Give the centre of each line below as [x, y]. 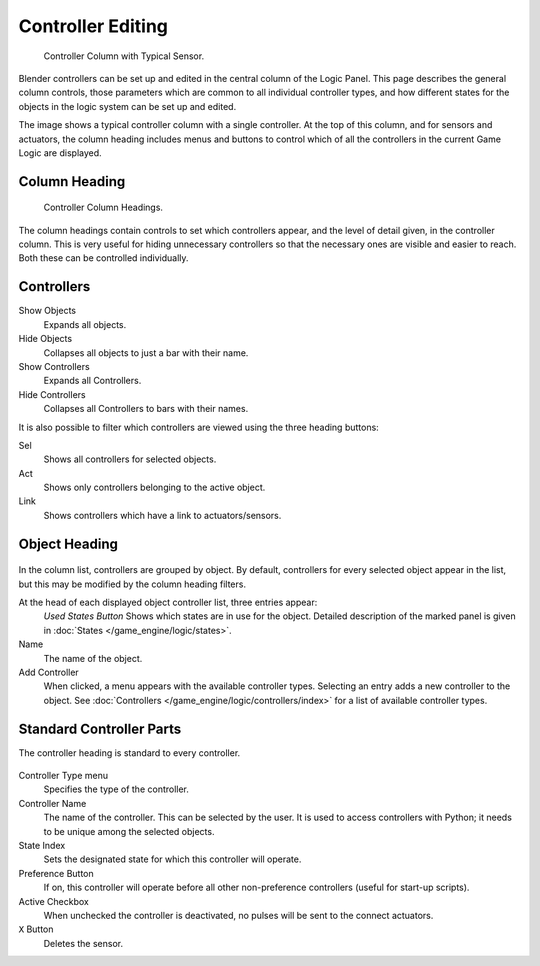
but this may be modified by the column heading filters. [132, 584]
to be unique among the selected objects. [129, 831]
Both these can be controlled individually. [103, 258]
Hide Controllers [52, 394]
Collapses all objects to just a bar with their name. [146, 352]
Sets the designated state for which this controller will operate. [172, 859]
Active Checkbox [53, 901]
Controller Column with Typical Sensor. [124, 56]
